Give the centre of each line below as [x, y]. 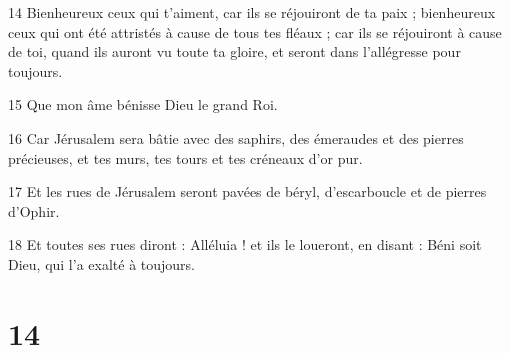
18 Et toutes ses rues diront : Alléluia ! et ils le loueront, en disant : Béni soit [245, 244]
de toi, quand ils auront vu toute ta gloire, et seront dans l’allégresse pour [234, 51]
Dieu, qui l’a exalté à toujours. [101, 263]
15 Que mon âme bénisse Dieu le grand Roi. [143, 104]
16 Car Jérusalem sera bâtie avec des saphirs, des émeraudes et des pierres [236, 137]
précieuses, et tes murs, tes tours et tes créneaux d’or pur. [185, 157]
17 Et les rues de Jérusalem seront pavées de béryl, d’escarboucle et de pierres [247, 191]
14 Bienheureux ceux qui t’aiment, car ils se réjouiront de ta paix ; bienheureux [252, 12]
